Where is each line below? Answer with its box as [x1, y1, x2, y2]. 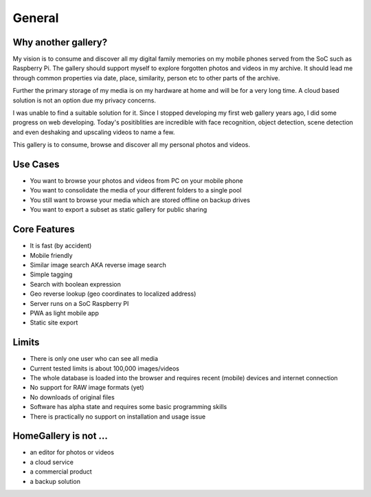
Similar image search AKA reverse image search [30, 261, 166, 269]
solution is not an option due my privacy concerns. [12, 96, 156, 104]
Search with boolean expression [30, 280, 122, 288]
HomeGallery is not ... [12, 430, 108, 442]
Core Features [12, 223, 75, 235]
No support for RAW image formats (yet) [30, 384, 144, 392]
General [12, 10, 59, 25]
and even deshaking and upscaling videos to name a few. [12, 128, 175, 136]
